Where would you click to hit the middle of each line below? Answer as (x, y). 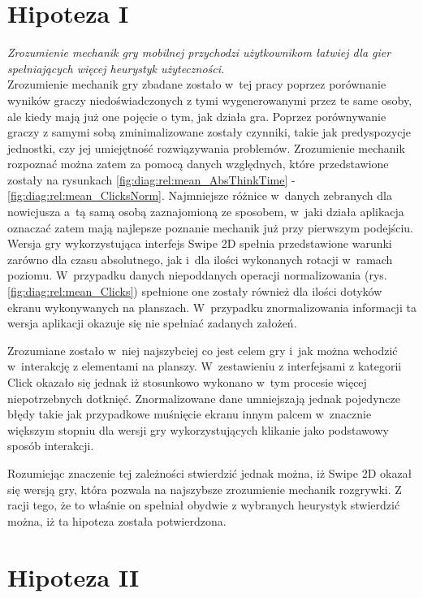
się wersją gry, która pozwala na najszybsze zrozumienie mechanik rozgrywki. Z (205, 489)
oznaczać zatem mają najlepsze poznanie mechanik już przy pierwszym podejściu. (210, 227)
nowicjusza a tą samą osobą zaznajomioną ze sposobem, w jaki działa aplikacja (206, 212)
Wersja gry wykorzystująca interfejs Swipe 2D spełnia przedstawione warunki (200, 243)
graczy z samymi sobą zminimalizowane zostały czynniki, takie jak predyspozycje (209, 132)
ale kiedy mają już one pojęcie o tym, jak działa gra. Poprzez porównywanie (197, 116)
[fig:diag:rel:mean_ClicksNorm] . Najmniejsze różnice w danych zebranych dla (200, 195)
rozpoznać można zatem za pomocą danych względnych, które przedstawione (198, 164)
